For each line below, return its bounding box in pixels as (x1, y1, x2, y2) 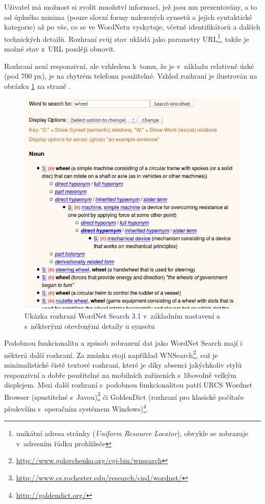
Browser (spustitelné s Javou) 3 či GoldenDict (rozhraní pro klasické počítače (4, 390, 244, 402)
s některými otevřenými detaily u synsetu (24, 320, 155, 331)
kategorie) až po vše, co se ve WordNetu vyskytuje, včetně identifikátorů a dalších (4, 21, 260, 32)
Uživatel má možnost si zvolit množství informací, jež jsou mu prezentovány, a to (4, 2, 257, 12)
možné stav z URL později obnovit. (4, 43, 116, 54)
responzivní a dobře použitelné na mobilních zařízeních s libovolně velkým (4, 369, 236, 380)
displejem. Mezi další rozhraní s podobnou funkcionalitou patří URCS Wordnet (4, 379, 253, 390)
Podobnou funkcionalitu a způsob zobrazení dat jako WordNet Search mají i (4, 338, 243, 348)
